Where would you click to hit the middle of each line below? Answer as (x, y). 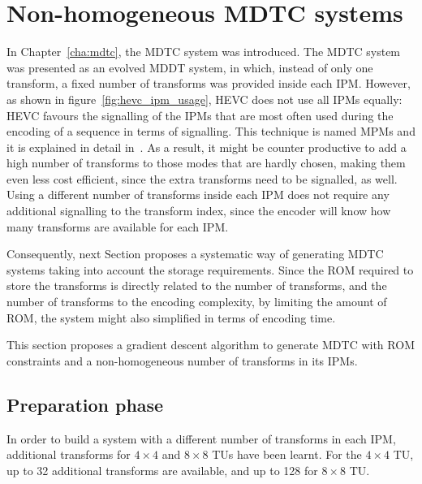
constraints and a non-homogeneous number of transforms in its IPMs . (182, 360)
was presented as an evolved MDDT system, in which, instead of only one (190, 67)
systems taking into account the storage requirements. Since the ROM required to (210, 269)
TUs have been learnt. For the (287, 454)
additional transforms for (69, 454)
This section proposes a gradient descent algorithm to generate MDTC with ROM (211, 345)
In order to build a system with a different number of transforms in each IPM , (201, 438)
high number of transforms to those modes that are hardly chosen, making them (206, 163)
